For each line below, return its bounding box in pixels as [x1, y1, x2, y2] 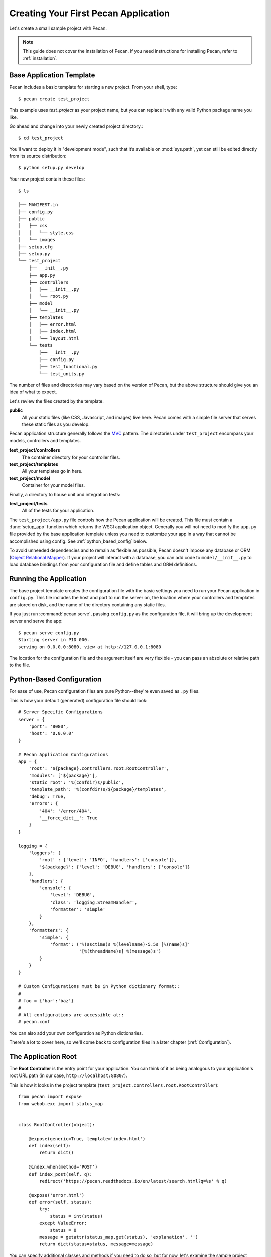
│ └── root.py [28, 293, 69, 299]
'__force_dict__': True [39, 815, 98, 821]
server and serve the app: [9, 618, 63, 624]
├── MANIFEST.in [18, 202, 58, 208]
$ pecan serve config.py [18, 630, 79, 636]
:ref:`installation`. [23, 55, 58, 61]
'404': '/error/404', [39, 807, 93, 814]
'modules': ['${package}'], [28, 772, 98, 778]
